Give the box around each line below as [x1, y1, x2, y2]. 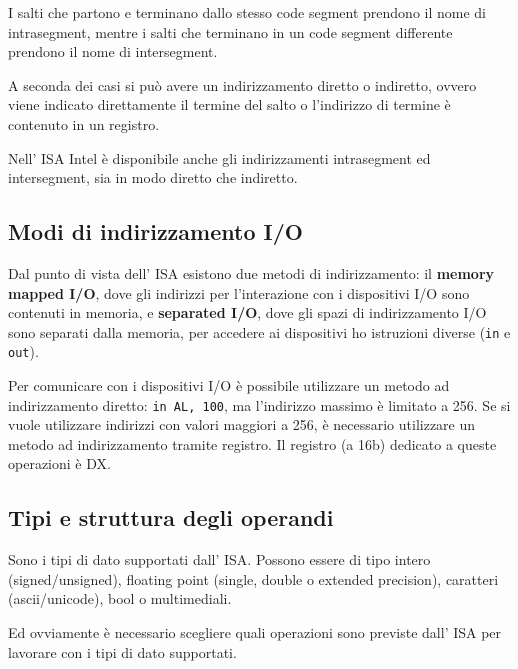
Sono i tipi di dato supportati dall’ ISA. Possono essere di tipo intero [8, 549, 431, 570]
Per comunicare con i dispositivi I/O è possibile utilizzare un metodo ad [8, 375, 450, 396]
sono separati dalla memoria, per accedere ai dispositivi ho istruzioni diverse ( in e [8, 321, 511, 342]
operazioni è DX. [8, 453, 111, 474]
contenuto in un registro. [8, 113, 160, 134]
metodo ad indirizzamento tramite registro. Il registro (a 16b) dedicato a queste [8, 433, 497, 454]
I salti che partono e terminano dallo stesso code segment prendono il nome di [8, 2, 487, 22]
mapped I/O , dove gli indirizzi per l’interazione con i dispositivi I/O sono [8, 282, 470, 303]
